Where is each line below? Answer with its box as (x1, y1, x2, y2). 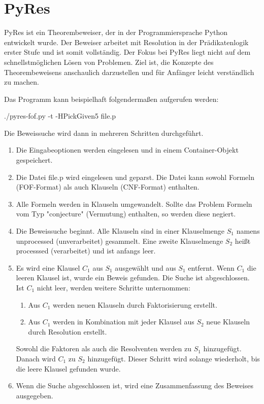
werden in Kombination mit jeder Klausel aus (53, 316, 194, 327)
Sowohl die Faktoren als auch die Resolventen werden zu (16, 343, 191, 354)
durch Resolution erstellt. (28, 326, 107, 337)
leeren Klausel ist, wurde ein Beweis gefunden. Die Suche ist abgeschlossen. (16, 272, 250, 283)
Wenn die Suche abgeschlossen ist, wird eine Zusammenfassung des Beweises (16, 380, 254, 391)
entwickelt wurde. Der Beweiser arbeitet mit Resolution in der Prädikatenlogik (4, 36, 249, 47)
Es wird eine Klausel (16, 262, 80, 273)
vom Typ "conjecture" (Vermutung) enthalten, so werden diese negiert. (16, 208, 236, 219)
